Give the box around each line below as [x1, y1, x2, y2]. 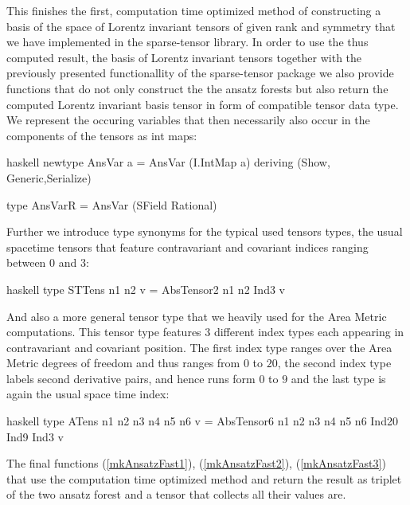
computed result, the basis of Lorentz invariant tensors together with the [6, 49, 362, 65]
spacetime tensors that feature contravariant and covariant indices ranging [6, 238, 369, 255]
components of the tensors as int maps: [6, 127, 197, 143]
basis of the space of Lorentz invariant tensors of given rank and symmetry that [6, 18, 396, 34]
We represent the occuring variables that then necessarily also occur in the [6, 112, 370, 128]
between [6, 254, 46, 271]
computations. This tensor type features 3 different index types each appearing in [6, 323, 404, 340]
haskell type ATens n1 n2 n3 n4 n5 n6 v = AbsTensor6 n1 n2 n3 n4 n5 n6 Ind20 [6, 413, 398, 429]
